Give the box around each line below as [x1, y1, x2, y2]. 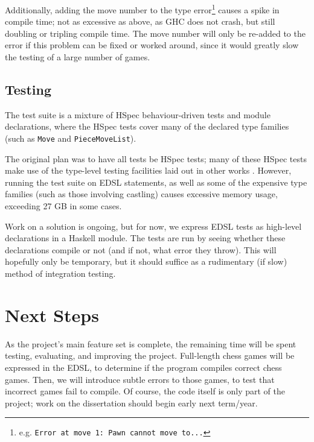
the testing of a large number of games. [5, 51, 150, 63]
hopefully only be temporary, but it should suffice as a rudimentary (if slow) [5, 255, 287, 268]
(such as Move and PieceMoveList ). [5, 132, 136, 145]
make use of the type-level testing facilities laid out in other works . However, [5, 164, 292, 177]
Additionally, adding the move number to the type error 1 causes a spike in [5, 2, 280, 16]
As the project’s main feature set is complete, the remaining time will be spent [5, 337, 296, 350]
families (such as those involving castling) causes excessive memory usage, [5, 188, 278, 200]
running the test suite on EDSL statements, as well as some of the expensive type [5, 175, 307, 188]
